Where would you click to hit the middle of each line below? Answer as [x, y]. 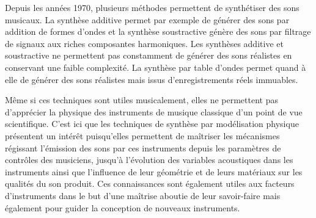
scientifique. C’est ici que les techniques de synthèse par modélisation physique [152, 124]
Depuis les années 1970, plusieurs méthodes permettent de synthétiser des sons [152, 7]
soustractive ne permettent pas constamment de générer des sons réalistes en [149, 55]
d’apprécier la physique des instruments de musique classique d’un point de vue [154, 111]
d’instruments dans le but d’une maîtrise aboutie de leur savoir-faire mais [143, 195]
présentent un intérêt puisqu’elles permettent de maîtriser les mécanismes [142, 135]
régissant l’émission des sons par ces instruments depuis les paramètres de [143, 147]
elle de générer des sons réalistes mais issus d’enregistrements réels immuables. [152, 79]
